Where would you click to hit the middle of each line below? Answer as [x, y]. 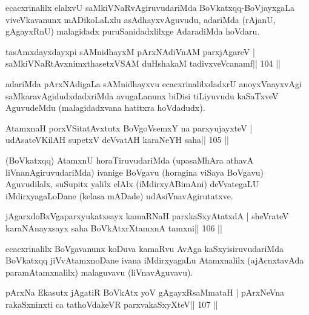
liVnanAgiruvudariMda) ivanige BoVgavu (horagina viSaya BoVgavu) [135, 172]
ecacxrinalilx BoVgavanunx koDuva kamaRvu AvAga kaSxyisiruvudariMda [145, 248]
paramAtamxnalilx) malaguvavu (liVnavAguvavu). [99, 272]
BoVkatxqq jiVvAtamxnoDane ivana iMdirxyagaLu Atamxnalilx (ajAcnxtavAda [155, 260]
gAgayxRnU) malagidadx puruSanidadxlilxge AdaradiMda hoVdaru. [133, 31]
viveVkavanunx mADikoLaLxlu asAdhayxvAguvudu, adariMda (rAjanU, [141, 19]
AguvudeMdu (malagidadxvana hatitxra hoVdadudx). [105, 108]
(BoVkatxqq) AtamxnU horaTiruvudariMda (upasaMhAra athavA [130, 160]
